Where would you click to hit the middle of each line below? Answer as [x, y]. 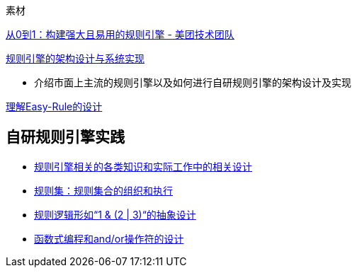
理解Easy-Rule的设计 [54, 106]
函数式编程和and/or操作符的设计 [109, 238]
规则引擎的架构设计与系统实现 [75, 58]
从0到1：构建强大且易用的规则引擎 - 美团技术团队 [120, 34]
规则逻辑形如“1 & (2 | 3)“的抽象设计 [115, 214]
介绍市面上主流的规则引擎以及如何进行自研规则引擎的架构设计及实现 [193, 82]
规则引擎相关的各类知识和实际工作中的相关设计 [143, 166]
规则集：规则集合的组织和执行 [103, 190]
